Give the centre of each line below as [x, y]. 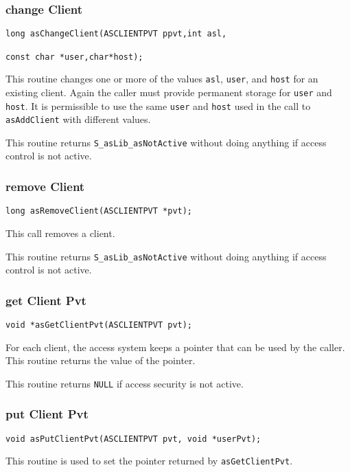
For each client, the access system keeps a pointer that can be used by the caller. [175, 347]
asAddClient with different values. [78, 119]
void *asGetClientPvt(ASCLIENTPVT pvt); [99, 325]
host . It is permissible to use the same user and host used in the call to [158, 105]
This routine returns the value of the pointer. [101, 360]
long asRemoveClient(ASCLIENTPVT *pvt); [99, 211]
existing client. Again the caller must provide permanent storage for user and [169, 92]
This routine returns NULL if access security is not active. [125, 383]
